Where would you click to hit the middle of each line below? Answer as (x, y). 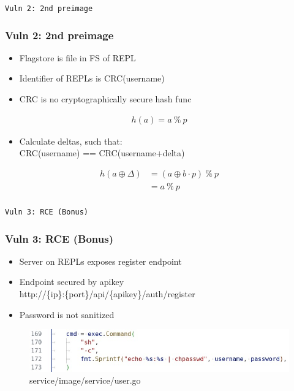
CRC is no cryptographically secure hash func (105, 99)
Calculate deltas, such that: (71, 141)
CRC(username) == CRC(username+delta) (102, 153)
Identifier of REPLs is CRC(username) (92, 78)
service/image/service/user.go (85, 380)
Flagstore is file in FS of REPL (77, 57)
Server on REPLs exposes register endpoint (100, 261)
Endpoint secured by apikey (72, 282)
